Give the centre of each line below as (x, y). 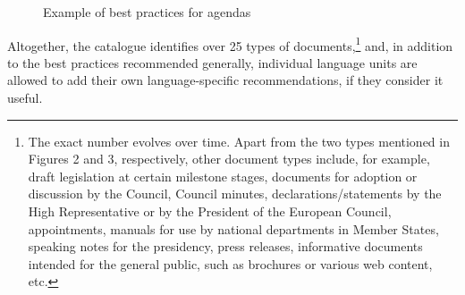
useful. (25, 98)
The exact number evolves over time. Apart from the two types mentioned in (239, 141)
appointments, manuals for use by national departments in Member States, (233, 228)
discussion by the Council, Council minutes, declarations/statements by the (235, 194)
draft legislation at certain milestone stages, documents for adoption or (223, 176)
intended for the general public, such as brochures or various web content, (230, 263)
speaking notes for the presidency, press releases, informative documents (225, 246)
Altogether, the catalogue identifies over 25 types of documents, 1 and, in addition (230, 44)
